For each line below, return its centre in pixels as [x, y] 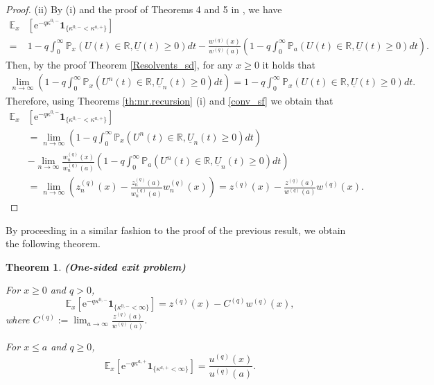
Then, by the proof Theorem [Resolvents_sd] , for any [119, 64]
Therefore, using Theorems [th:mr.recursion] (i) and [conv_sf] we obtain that [170, 101]
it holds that [289, 64]
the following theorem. [53, 243]
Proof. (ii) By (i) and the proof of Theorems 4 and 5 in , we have [144, 9]
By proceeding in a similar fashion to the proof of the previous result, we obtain [176, 230]
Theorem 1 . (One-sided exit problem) [96, 266]
